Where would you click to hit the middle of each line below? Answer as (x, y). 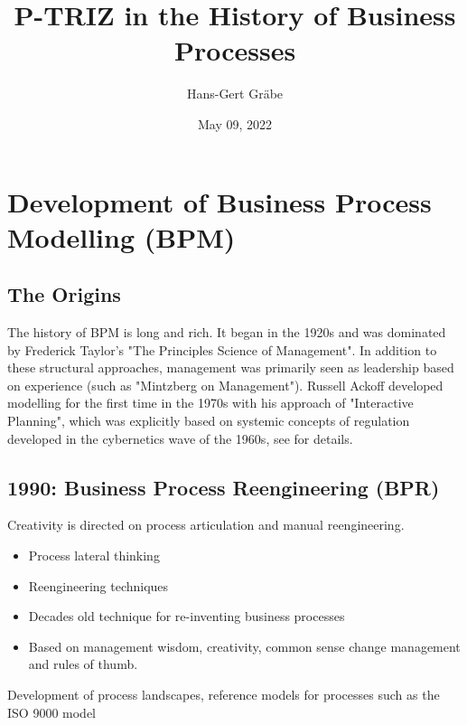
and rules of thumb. (83, 664)
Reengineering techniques (98, 585)
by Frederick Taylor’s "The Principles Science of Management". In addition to (222, 349)
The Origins (64, 294)
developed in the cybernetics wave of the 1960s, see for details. (180, 438)
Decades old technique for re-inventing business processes (187, 616)
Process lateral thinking (94, 556)
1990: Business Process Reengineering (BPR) (224, 487)
